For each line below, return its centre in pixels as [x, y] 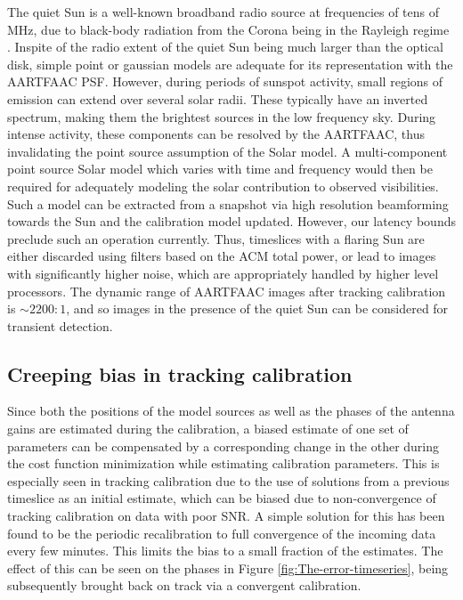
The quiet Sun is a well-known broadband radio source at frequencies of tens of [223, 12]
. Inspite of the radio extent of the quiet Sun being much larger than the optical [225, 47]
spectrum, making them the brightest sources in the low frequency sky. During [222, 116]
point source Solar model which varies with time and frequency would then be [220, 169]
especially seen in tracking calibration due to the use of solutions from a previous [228, 480]
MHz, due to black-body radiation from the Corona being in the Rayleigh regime [228, 29]
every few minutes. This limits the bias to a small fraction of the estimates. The [225, 551]
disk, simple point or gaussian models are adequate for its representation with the [230, 64]
